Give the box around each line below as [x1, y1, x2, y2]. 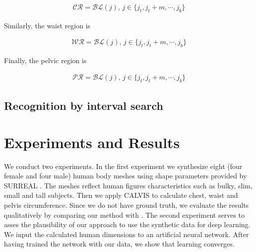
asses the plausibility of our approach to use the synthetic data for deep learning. [4, 219, 251, 230]
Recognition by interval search [4, 98, 163, 113]
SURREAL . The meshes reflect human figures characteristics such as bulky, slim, [4, 180, 253, 190]
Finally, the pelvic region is [4, 55, 87, 66]
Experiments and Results [4, 132, 180, 152]
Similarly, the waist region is [4, 20, 91, 30]
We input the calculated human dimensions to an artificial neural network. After [4, 229, 249, 239]
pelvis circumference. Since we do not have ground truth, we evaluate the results [4, 199, 249, 210]
